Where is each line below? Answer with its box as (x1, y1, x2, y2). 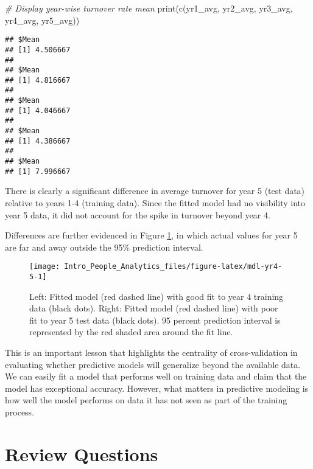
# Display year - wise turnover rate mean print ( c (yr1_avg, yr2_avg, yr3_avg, (5, 2, 293, 14)
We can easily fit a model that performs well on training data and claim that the (5, 370, 307, 383)
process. (5, 406, 35, 418)
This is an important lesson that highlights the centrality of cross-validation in (5, 346, 298, 359)
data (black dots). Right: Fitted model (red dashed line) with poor (29, 302, 278, 314)
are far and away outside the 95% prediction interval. (5, 240, 203, 253)
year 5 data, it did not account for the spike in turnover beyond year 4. (5, 208, 270, 221)
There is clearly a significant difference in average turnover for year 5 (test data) (5, 184, 305, 197)
